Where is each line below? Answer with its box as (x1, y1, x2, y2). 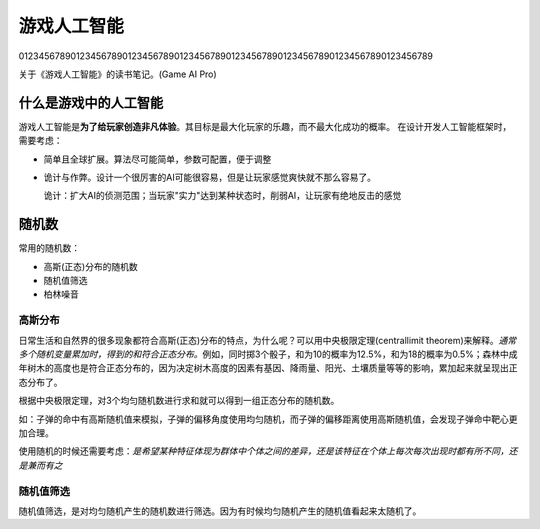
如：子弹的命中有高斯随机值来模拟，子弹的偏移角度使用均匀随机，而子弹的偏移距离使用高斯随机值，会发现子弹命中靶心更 (18, 413, 518, 425)
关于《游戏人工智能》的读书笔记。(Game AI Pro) (18, 68, 217, 80)
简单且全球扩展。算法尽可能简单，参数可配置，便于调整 (43, 153, 272, 165)
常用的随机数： (18, 242, 80, 254)
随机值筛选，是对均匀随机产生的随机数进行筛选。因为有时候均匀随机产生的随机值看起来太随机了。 (18, 505, 422, 517)
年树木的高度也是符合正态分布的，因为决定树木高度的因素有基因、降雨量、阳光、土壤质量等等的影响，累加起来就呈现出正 (18, 362, 518, 374)
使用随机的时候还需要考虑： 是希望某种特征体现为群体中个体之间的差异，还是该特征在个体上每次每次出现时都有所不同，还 (18, 445, 518, 457)
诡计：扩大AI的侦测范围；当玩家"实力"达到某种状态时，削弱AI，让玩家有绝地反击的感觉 (43, 190, 402, 202)
